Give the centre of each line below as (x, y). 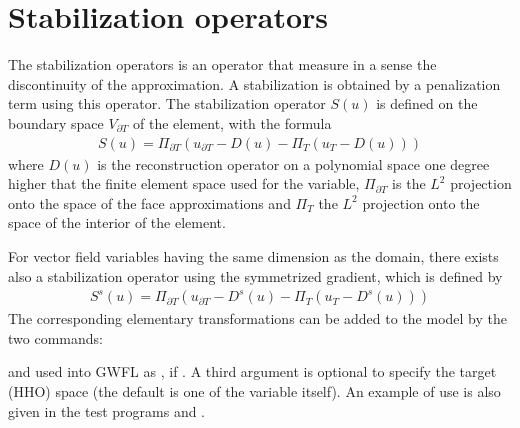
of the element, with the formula (232, 122)
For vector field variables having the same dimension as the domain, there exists (253, 255)
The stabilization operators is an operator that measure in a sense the (222, 64)
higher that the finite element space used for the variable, (184, 183)
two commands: (55, 337)
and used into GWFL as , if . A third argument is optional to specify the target (252, 371)
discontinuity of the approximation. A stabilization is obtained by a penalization (254, 83)
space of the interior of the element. (117, 222)
